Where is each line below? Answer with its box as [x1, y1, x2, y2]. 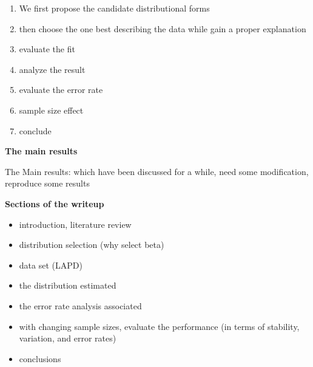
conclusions [19, 352, 61, 365]
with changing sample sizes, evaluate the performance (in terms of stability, [19, 320, 300, 332]
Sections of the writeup [5, 197, 104, 210]
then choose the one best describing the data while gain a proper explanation [19, 22, 306, 35]
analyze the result [19, 63, 86, 75]
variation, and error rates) [19, 332, 116, 345]
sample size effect [19, 103, 84, 116]
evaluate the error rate [19, 83, 103, 96]
